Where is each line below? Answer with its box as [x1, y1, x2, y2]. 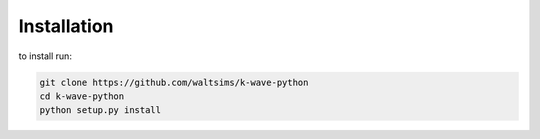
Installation [18, 15, 114, 37]
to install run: [18, 50, 72, 62]
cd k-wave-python [39, 90, 125, 102]
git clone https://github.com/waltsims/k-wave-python [39, 76, 309, 88]
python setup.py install [39, 105, 162, 116]
